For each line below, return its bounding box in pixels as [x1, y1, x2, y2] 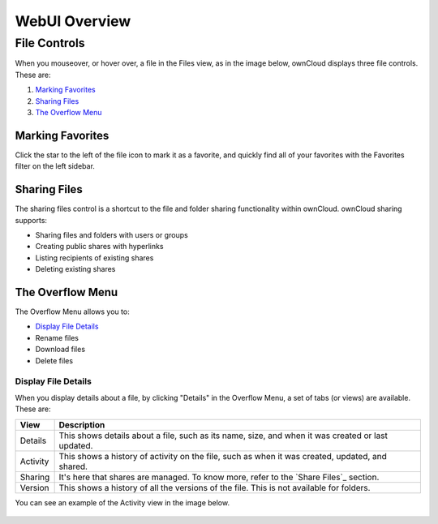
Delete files [35, 355, 73, 365]
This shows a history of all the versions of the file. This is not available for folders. [58, 482, 371, 493]
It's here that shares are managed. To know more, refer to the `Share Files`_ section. [58, 471, 380, 483]
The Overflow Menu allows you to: [15, 307, 130, 316]
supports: [15, 215, 48, 225]
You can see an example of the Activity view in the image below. [15, 497, 230, 507]
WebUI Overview [15, 12, 131, 30]
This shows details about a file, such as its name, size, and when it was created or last [58, 430, 389, 441]
